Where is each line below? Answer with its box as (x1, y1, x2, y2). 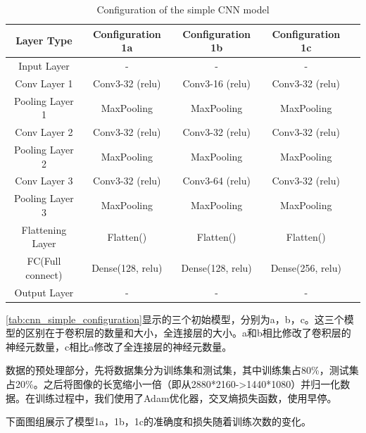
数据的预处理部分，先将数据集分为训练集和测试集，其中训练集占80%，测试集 (6, 363, 359, 377)
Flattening (21, 222, 67, 237)
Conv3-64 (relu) (182, 173, 251, 188)
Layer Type (15, 33, 72, 48)
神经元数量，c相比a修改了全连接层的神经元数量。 (6, 339, 232, 353)
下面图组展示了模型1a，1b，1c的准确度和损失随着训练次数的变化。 (6, 414, 311, 429)
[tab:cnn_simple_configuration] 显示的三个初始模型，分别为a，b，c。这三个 (6, 311, 344, 326)
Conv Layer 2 (15, 125, 73, 139)
